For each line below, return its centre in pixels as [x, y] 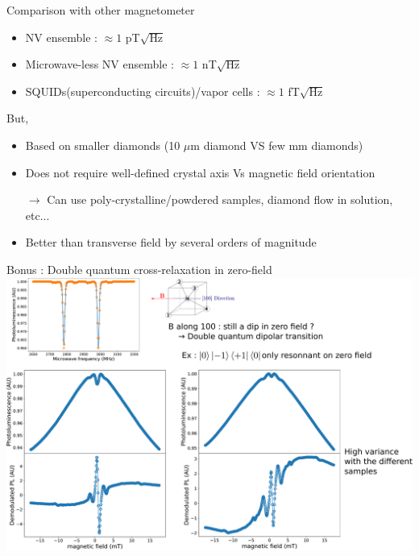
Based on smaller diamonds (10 [103, 145]
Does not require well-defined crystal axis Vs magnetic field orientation [200, 172]
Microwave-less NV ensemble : [100, 64]
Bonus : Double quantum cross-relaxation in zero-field [139, 269]
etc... [37, 215]
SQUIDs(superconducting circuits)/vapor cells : [143, 91]
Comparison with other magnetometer [101, 10]
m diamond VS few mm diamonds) [277, 145]
